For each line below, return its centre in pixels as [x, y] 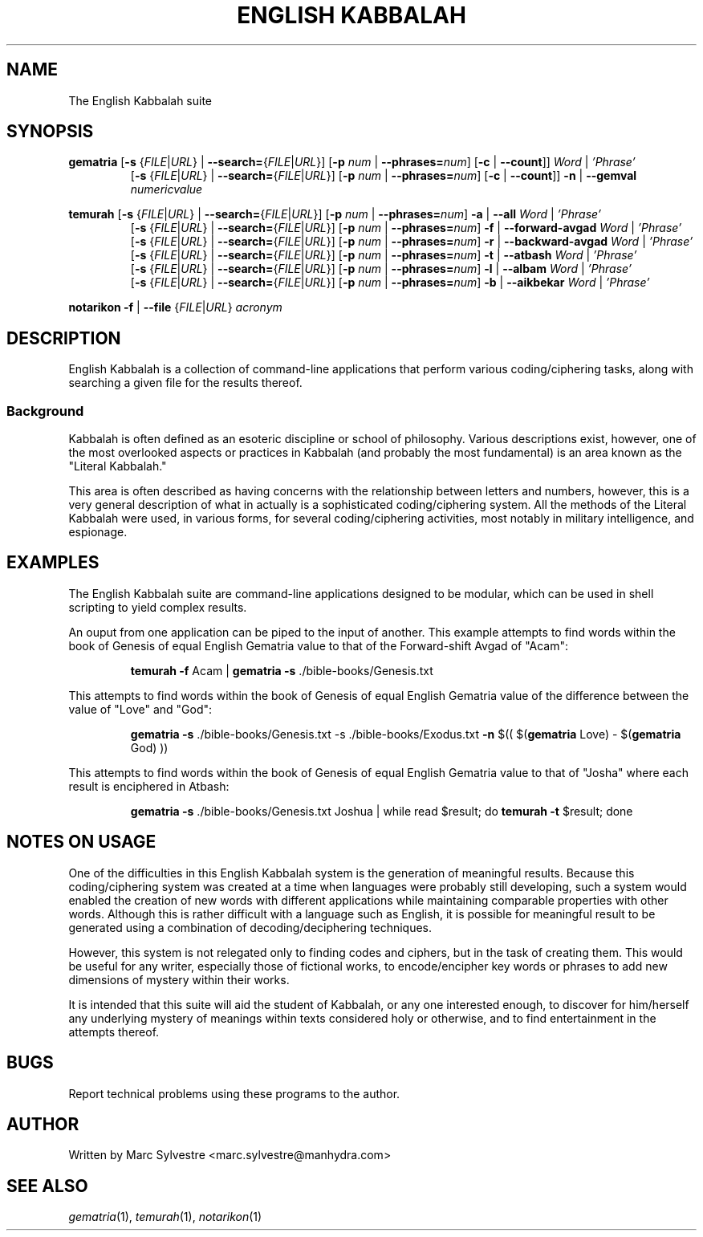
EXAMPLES [53, 563]
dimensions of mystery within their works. [179, 979]
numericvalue [167, 189]
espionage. [98, 532]
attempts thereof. [114, 1032]
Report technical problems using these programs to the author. [234, 1093]
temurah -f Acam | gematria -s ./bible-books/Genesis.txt [282, 670]
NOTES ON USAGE [81, 842]
